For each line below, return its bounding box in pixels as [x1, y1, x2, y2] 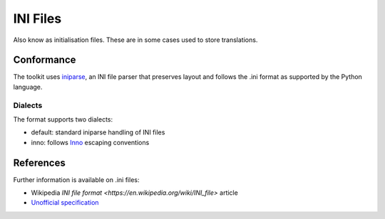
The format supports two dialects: [13, 114, 113, 124]
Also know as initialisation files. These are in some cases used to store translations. [13, 36, 258, 44]
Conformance [13, 54, 76, 66]
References [13, 156, 66, 169]
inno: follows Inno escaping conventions [31, 138, 150, 146]
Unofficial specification [31, 198, 99, 207]
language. [13, 82, 43, 91]
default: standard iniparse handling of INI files [31, 128, 165, 137]
